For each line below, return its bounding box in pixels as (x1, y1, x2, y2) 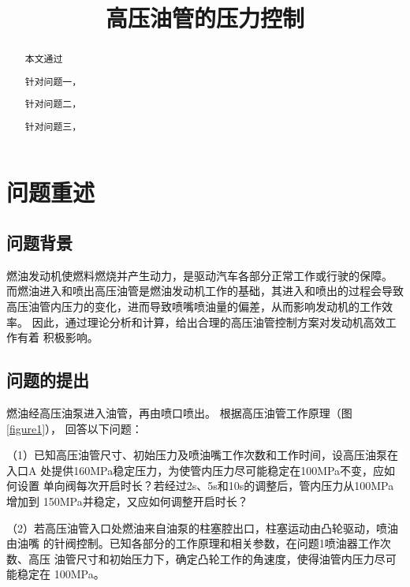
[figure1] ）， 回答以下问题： (6, 420, 143, 436)
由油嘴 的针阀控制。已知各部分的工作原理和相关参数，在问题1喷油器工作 (6, 535, 380, 551)
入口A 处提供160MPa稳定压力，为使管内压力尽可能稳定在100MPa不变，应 (6, 462, 385, 478)
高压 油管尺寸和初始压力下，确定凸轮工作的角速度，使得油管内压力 (28, 550, 375, 566)
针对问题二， (24, 97, 82, 110)
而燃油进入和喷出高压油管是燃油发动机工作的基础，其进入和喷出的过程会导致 (6, 282, 404, 299)
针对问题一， (24, 74, 82, 88)
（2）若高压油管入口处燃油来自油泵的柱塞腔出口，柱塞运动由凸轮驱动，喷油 (6, 519, 398, 536)
